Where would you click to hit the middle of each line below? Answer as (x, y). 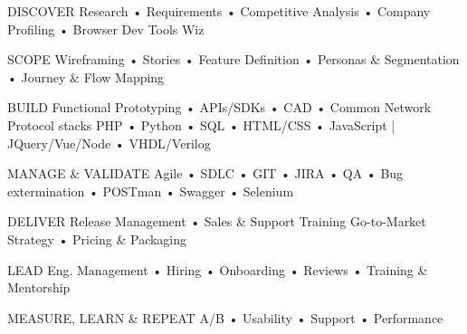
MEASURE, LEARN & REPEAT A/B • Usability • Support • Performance (225, 317)
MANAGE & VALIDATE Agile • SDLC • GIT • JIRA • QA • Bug (205, 173)
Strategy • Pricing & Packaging (97, 239)
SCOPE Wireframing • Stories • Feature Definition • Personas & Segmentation (233, 59)
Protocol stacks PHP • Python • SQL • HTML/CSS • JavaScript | (201, 124)
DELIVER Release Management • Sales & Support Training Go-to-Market (217, 221)
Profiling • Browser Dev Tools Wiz (106, 29)
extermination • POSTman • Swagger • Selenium (151, 191)
